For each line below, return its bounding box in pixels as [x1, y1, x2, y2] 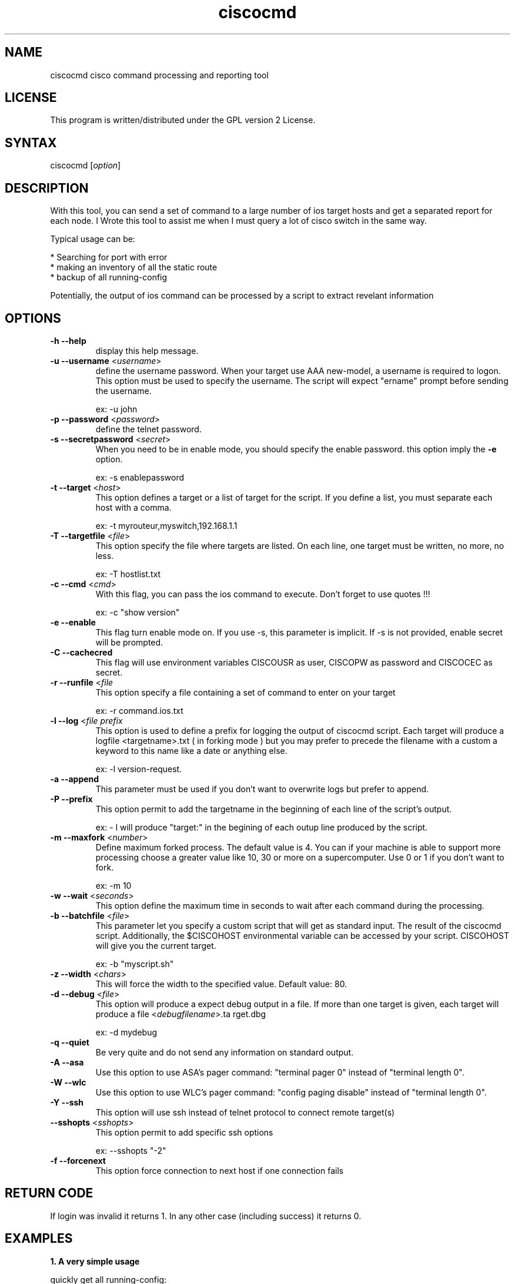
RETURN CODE [5, 1186, 93, 1201]
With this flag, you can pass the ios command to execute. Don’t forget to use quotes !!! [95, 588, 430, 599]
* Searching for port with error [50, 252, 168, 263]
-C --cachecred [50, 647, 113, 657]
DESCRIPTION [5, 180, 89, 196]
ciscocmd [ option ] [50, 160, 121, 171]
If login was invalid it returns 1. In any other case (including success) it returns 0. [50, 1210, 362, 1221]
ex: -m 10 [95, 880, 132, 891]
